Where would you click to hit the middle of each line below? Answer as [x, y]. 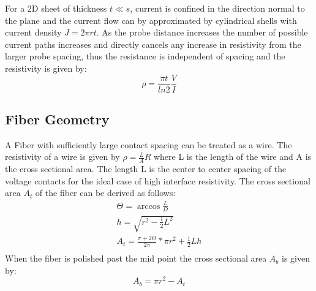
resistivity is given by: [46, 68]
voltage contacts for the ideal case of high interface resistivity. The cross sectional [158, 180]
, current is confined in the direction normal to [217, 8]
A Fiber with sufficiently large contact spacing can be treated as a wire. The [149, 144]
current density [33, 32]
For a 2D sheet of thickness [56, 8]
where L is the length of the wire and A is [232, 157]
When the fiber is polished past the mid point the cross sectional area [136, 258]
